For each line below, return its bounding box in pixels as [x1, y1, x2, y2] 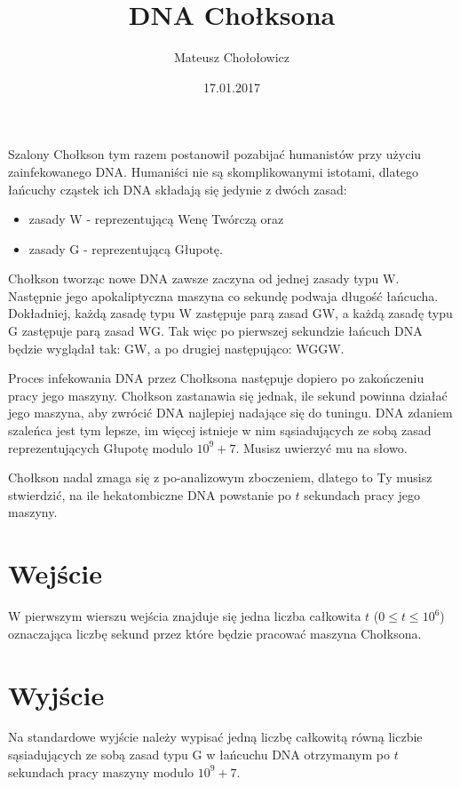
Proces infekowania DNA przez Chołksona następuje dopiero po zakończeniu [8, 369, 424, 387]
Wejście [8, 555, 102, 592]
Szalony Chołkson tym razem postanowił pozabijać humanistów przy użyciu [8, 145, 422, 163]
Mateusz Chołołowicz [173, 48, 290, 67]
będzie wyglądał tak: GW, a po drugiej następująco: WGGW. [8, 338, 345, 357]
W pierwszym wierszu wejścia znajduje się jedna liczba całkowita [8, 607, 361, 625]
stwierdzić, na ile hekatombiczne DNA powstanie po [8, 485, 291, 504]
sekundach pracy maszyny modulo [8, 762, 194, 781]
